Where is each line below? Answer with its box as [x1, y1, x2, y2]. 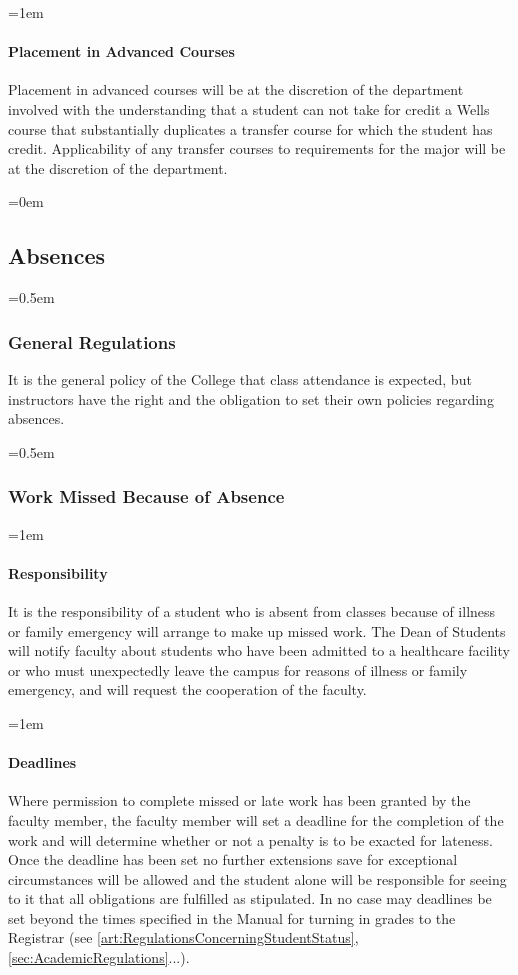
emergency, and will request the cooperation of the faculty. [8, 679, 367, 700]
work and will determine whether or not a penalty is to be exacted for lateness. [8, 829, 493, 850]
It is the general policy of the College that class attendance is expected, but [8, 368, 472, 389]
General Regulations [8, 329, 176, 354]
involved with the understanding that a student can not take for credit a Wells [8, 98, 490, 119]
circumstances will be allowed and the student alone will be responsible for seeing [8, 868, 507, 889]
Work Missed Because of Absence [8, 484, 285, 509]
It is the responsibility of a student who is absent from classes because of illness [8, 600, 496, 621]
